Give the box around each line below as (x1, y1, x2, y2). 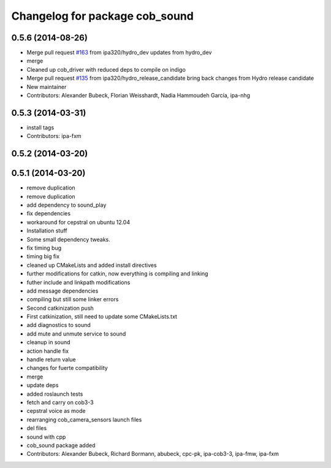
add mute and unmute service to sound (26, 330, 126, 337)
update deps (26, 382, 59, 389)
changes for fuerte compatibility (26, 364, 108, 372)
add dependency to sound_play (26, 201, 107, 209)
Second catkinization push (26, 304, 94, 312)
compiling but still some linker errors (26, 296, 119, 303)
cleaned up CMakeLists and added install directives (26, 261, 157, 269)
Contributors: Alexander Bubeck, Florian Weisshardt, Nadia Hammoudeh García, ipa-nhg (26, 92, 251, 99)
